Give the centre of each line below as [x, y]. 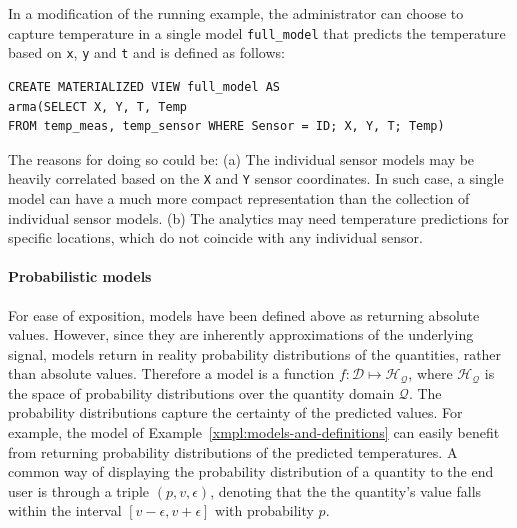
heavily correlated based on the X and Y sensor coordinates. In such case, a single [256, 178]
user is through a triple [79, 490]
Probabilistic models [80, 276]
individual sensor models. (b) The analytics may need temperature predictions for [259, 217]
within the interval [65, 510]
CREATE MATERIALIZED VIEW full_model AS [144, 86]
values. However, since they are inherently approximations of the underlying [241, 334]
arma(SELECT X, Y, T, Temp [97, 106]
